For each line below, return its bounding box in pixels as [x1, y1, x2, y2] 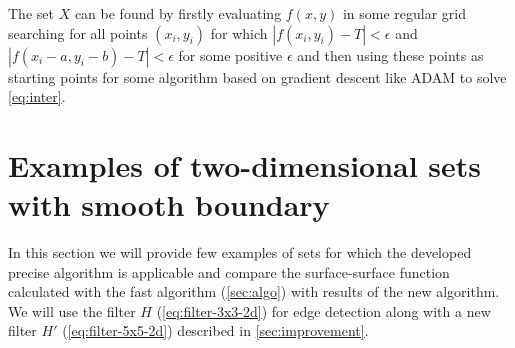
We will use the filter [8, 300, 136, 321]
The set [8, 3, 54, 23]
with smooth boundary [8, 184, 330, 225]
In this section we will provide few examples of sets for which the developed [8, 242, 472, 263]
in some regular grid [342, 3, 467, 23]
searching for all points [8, 22, 148, 43]
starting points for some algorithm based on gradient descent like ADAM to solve [8, 66, 507, 87]
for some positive [178, 44, 283, 65]
